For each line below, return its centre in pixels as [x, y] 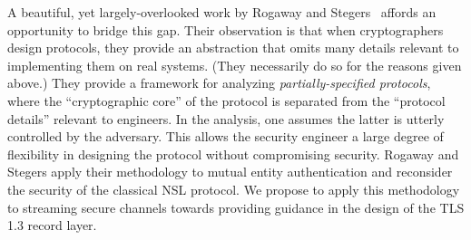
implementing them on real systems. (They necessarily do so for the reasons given [235, 65]
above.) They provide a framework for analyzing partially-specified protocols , [219, 83]
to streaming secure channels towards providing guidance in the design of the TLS [236, 207]
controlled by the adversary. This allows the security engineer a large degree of [226, 136]
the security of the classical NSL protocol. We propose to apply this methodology [234, 189]
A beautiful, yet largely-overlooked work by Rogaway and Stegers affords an [222, 12]
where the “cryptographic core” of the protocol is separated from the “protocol [226, 100]
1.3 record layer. [52, 225]
